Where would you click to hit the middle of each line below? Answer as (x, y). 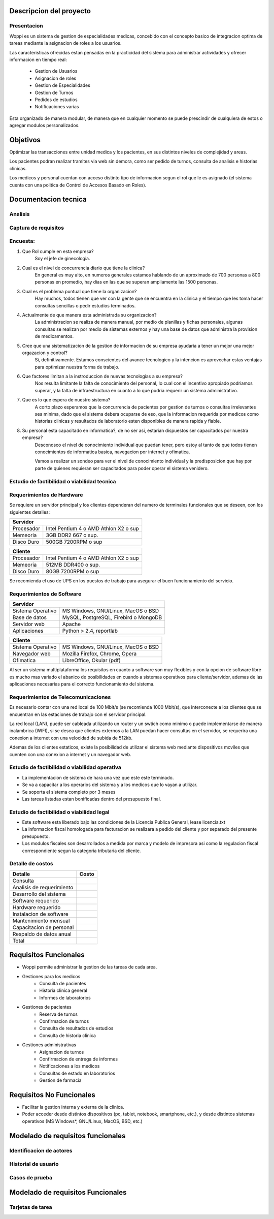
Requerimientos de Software (45, 594)
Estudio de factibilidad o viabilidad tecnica (63, 481)
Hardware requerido (37, 907)
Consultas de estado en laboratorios (77, 1073)
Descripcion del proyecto (50, 11)
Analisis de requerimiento (43, 887)
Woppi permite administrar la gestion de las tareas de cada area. (90, 967)
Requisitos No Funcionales (53, 1095)
